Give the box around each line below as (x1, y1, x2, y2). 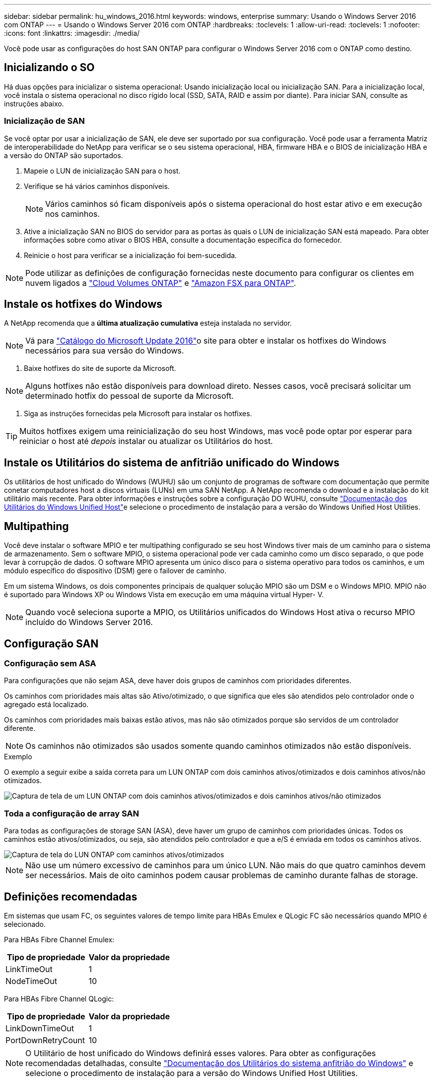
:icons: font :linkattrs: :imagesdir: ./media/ (4, 29, 140, 37)
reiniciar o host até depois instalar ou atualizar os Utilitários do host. (19, 436, 273, 447)
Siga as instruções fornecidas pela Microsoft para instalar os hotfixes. (24, 409, 252, 418)
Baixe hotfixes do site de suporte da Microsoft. (24, 364, 176, 373)
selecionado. (4, 919, 46, 928)
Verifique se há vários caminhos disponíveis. (24, 181, 170, 190)
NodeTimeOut (5, 976, 57, 986)
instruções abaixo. (4, 99, 64, 108)
